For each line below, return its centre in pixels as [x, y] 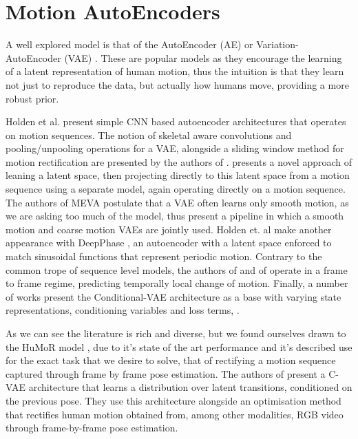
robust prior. [32, 98]
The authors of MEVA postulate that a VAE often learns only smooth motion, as [177, 202]
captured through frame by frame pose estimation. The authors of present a [166, 373]
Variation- [277, 44]
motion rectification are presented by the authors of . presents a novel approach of [179, 161]
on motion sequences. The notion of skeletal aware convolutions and [149, 135]
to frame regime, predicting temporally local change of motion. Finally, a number [177, 283]
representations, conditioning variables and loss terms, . [123, 310]
